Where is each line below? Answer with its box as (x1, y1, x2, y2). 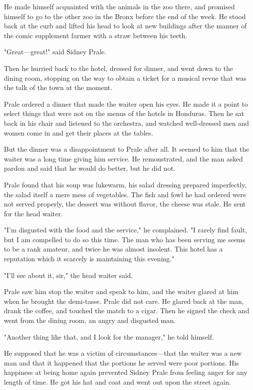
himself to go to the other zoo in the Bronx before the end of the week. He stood (4, 11, 246, 21)
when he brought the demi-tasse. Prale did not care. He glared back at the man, (4, 296, 244, 306)
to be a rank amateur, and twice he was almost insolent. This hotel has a (4, 244, 223, 254)
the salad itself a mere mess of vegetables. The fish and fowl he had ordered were (4, 189, 246, 199)
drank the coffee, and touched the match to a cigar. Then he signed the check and (4, 305, 250, 316)
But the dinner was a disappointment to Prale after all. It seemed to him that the (4, 144, 249, 154)
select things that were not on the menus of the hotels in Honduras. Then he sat (4, 108, 245, 118)
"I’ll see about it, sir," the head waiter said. (4, 270, 133, 280)
